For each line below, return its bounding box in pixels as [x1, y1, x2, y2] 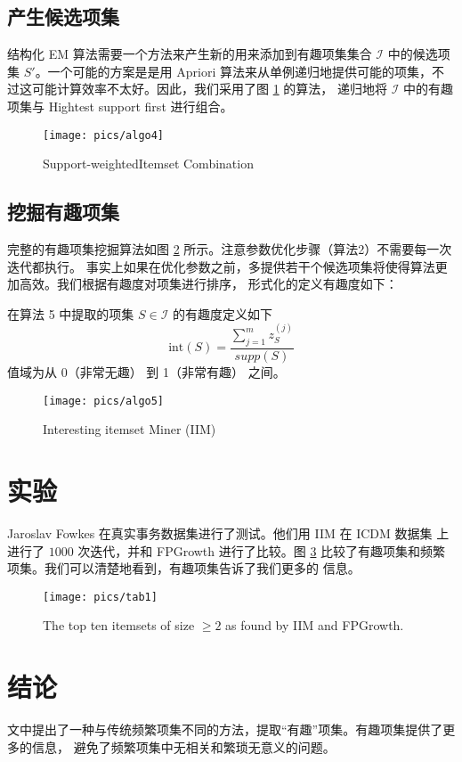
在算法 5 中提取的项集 [7, 304, 134, 323]
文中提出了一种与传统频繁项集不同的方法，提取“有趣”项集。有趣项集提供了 [7, 720, 443, 739]
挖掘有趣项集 [7, 198, 119, 225]
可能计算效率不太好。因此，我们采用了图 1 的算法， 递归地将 [31, 79, 387, 98]
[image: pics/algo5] [43, 394, 165, 407]
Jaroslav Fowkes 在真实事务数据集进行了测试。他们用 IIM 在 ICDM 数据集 [7, 524, 433, 543]
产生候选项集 [7, 3, 119, 30]
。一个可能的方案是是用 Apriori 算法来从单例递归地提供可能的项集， [35, 61, 432, 80]
